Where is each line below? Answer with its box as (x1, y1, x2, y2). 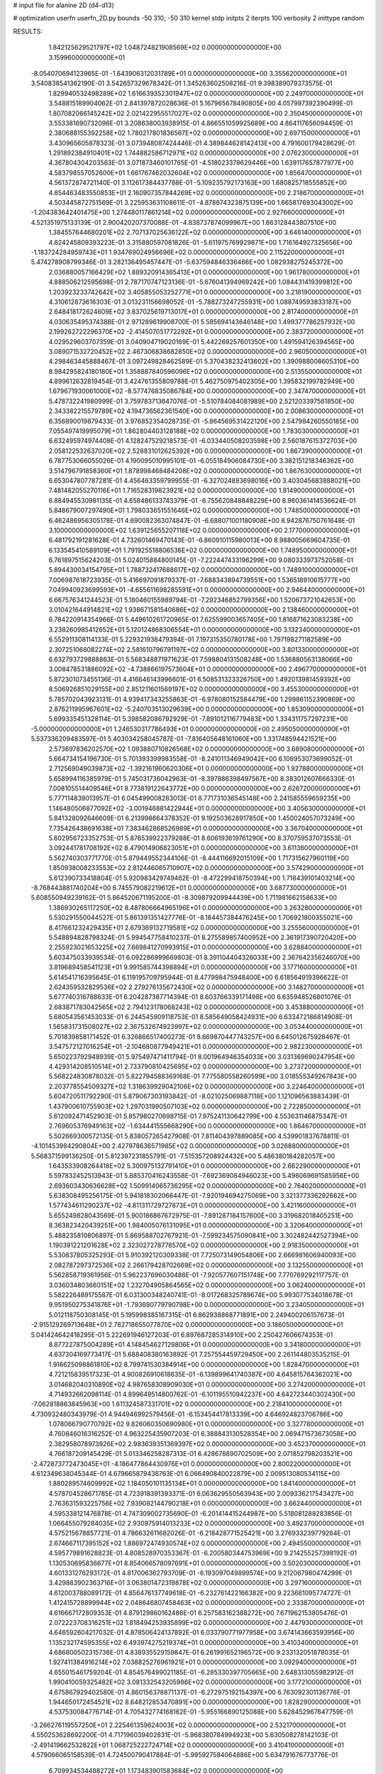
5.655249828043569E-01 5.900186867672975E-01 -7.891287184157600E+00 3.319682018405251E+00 (48, 1211, 354, 1220)
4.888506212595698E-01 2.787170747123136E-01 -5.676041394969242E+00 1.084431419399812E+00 (48, 277, 353, 287)
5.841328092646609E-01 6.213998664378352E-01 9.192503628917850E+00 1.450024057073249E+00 (48, 814, 355, 822)
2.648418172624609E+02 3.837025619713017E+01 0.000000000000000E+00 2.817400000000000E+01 (48, 307, 358, 316)
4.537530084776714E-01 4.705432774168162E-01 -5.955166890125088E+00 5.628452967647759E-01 (48, 1707, 354, 1717)
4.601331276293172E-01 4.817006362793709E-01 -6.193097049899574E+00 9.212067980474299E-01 (48, 1568, 353, 1577)
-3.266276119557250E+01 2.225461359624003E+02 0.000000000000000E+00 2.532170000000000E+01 (30, 1721, 346, 1729)
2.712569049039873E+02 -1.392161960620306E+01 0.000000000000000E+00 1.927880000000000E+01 (48, 764, 364, 773)
